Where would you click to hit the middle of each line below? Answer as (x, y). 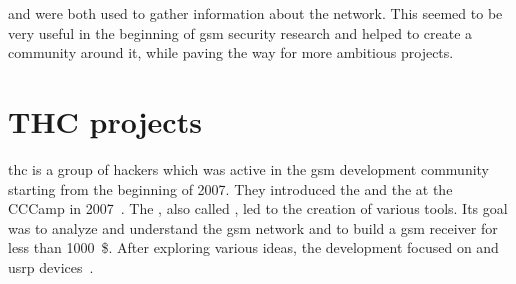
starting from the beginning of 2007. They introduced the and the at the (230, 188)
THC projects (105, 120)
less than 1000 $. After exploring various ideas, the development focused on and (253, 247)
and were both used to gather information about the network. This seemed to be (255, 13)
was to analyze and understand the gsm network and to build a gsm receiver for (253, 227)
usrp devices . (51, 266)
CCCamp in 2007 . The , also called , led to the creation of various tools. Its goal (258, 208)
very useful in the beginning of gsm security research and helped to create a (240, 32)
